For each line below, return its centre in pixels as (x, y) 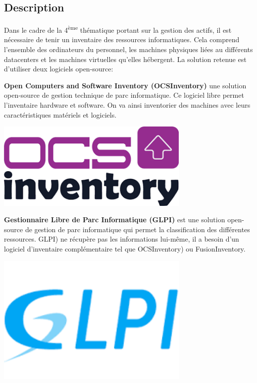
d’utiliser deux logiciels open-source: (59, 69)
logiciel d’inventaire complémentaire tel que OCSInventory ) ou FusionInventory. (125, 249)
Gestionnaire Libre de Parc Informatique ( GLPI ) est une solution (115, 220)
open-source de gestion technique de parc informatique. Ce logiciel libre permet (124, 95)
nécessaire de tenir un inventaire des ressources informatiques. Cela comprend (122, 39)
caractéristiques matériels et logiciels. (60, 114)
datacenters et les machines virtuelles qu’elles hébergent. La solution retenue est (125, 59)
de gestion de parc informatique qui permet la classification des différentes (137, 229)
